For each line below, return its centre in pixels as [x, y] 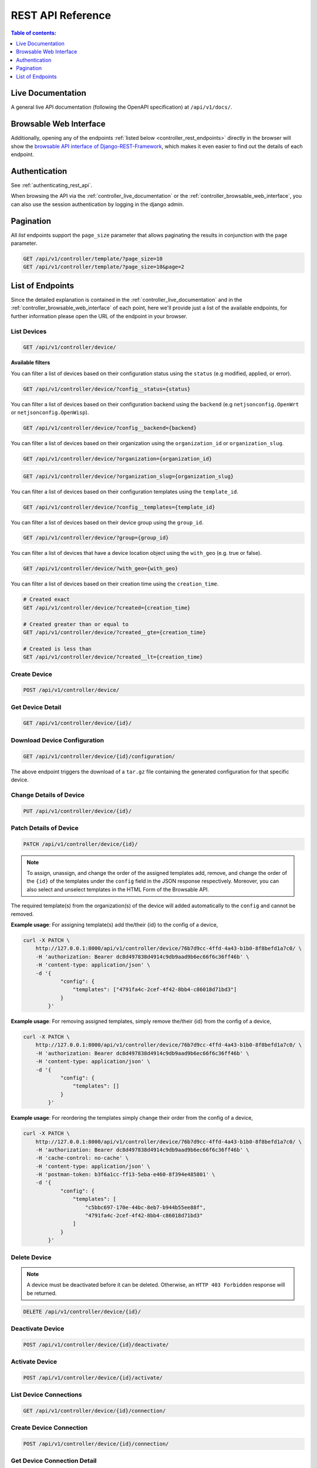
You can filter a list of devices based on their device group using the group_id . [107, 522]
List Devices [29, 331]
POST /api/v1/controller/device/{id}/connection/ [96, 1444]
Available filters [31, 363]
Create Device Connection [49, 1428]
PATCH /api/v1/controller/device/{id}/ [80, 844]
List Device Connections [46, 1395]
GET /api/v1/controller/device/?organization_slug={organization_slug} [129, 476]
